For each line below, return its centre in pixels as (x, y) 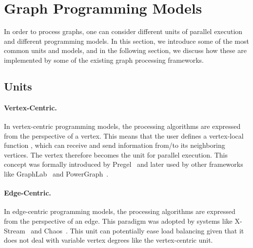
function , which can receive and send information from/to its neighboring (115, 145)
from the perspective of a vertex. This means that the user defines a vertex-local (124, 135)
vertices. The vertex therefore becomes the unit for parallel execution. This (116, 154)
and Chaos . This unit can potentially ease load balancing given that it (137, 230)
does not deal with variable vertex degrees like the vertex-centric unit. (108, 240)
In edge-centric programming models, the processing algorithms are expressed (120, 211)
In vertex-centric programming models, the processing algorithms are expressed (122, 126)
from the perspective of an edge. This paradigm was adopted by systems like (118, 221)
